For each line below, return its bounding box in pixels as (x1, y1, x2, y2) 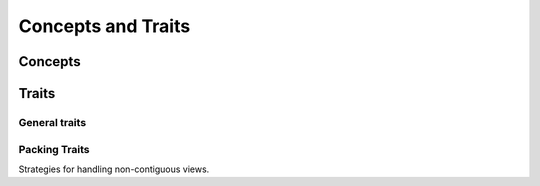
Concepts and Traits (18, 15, 191, 37)
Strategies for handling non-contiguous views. (18, 163, 210, 175)
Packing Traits (18, 142, 90, 156)
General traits (18, 115, 87, 129)
